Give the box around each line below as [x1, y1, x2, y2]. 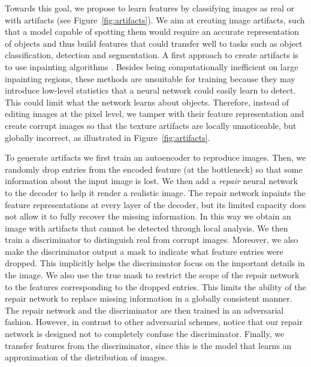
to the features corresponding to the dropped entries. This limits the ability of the [5, 280, 306, 293]
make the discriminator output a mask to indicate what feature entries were [5, 245, 283, 257]
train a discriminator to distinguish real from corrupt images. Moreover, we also [5, 233, 298, 246]
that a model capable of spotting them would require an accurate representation [5, 25, 300, 38]
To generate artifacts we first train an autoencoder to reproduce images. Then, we [5, 151, 306, 164]
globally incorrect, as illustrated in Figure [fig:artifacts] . [5, 131, 210, 143]
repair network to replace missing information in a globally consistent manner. [5, 292, 292, 305]
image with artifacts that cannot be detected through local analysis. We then [5, 221, 288, 234]
